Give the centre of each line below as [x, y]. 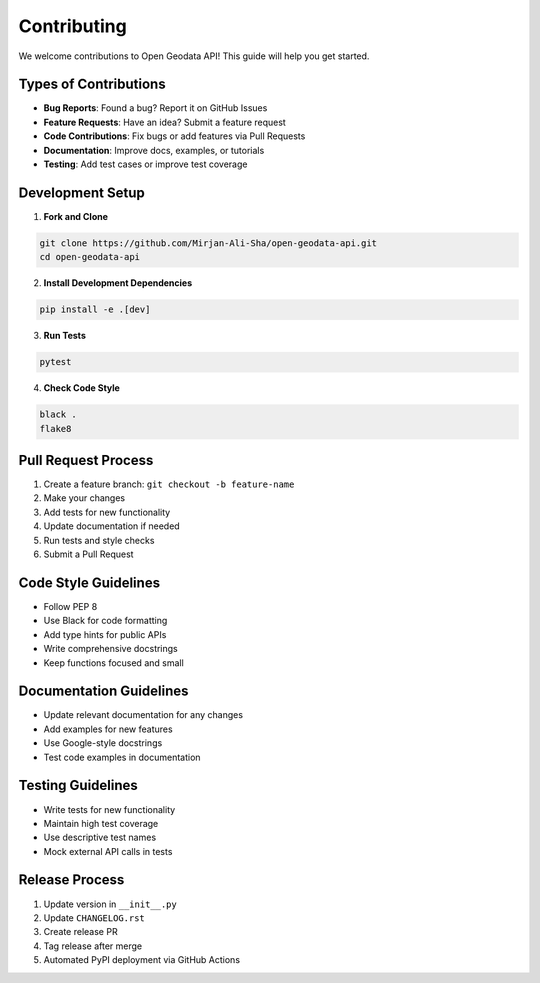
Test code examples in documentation [122, 757]
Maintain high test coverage [101, 823]
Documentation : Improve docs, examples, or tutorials [154, 150]
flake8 [55, 428]
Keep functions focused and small [113, 662]
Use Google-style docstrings [103, 743]
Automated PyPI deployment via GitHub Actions [141, 960]
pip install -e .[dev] [95, 309]
